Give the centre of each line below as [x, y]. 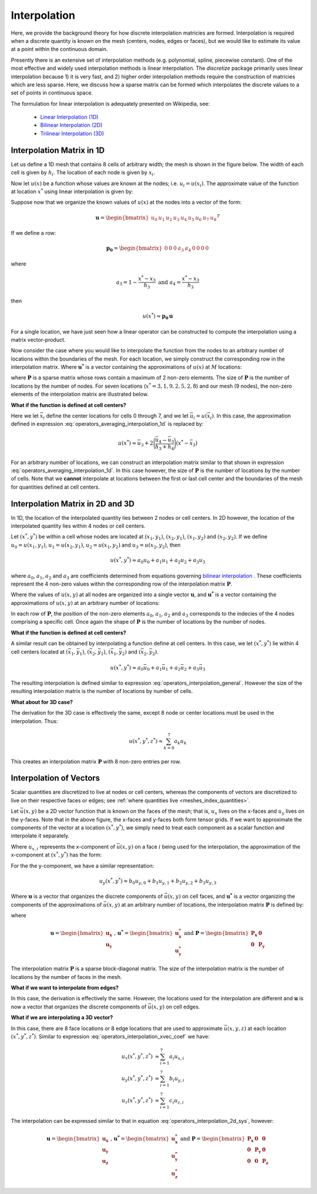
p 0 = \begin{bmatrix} [134, 249]
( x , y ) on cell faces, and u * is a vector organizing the [231, 896]
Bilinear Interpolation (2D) [71, 125]
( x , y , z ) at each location [257, 1028]
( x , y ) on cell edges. [176, 1007]
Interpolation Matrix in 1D [58, 150]
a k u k [181, 742]
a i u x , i [177, 1057]
